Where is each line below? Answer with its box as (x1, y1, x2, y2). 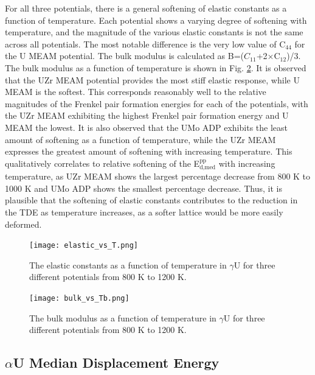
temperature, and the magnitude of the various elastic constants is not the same (5, 26, 303, 38)
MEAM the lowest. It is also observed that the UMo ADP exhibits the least (5, 121, 288, 133)
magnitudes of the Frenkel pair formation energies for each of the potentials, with (5, 97, 308, 110)
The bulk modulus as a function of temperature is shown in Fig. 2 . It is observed (5, 61, 306, 74)
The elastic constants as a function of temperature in (29, 258, 227, 271)
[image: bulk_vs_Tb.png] (29, 293, 130, 303)
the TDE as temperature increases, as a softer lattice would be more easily (5, 205, 283, 218)
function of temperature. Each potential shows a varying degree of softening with (5, 13, 307, 26)
